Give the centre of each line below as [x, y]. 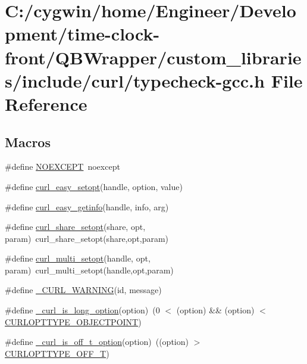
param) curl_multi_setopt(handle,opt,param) [89, 270]
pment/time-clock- [82, 34]
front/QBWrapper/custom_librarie [153, 57]
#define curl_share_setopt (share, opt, [75, 227]
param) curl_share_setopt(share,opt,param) [87, 238]
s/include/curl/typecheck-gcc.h [135, 80]
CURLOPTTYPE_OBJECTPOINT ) [73, 321]
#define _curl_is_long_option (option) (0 [82, 310]
